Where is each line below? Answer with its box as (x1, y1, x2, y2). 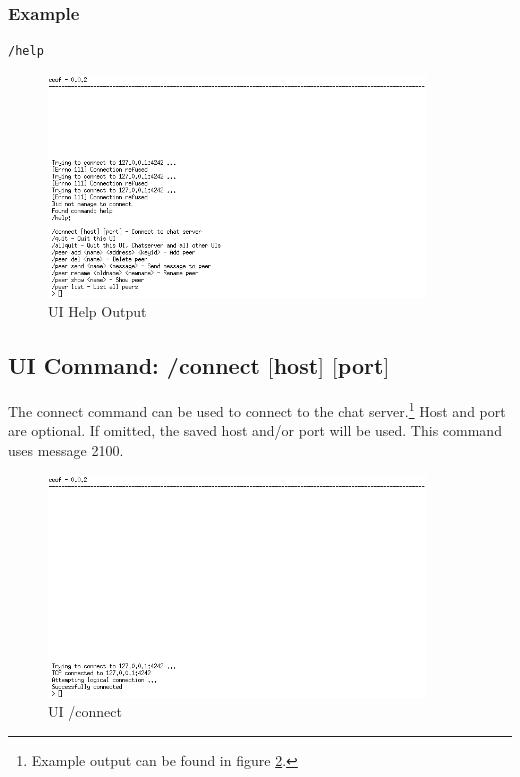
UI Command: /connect (8, 350, 260, 381)
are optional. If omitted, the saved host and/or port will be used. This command (8, 420, 502, 441)
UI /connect (48, 701, 122, 722)
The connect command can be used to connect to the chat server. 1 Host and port (8, 398, 506, 421)
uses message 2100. (8, 439, 124, 460)
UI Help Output (48, 301, 147, 322)
